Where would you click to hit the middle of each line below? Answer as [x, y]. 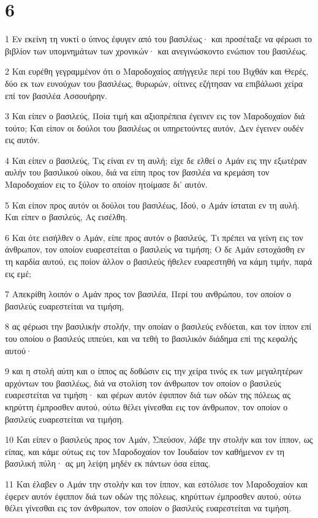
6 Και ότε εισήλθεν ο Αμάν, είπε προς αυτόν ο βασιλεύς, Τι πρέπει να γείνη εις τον [154, 237]
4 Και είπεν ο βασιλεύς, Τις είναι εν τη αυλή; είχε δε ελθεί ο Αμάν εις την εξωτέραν [156, 160]
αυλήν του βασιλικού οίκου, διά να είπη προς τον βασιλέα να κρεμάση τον [137, 172]
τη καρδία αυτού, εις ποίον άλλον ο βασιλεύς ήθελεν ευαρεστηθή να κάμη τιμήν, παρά [159, 261]
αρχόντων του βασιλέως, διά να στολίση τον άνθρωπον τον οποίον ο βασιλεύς [143, 383]
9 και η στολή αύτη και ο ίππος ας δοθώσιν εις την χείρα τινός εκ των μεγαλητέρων [154, 371]
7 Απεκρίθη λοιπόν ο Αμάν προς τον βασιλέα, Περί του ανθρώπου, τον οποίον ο [148, 294]
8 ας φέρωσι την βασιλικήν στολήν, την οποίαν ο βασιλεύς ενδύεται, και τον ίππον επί [158, 326]
